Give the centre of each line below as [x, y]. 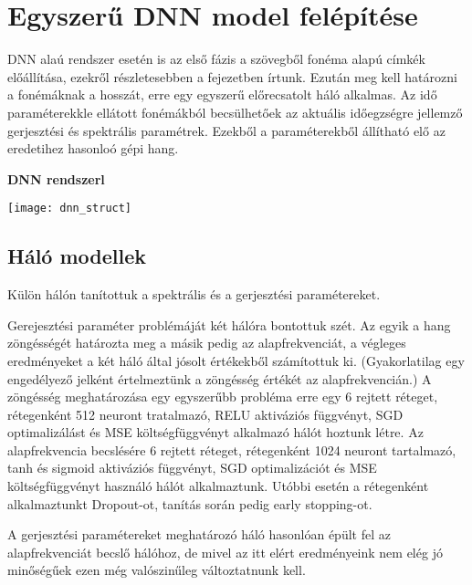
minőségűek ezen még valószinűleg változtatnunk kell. [157, 570]
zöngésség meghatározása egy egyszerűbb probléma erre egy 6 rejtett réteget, [223, 397]
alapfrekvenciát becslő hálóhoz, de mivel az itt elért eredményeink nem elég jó [225, 552]
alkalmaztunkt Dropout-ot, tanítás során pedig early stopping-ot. [190, 503]
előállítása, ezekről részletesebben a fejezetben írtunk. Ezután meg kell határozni [232, 76]
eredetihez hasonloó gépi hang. [93, 148]
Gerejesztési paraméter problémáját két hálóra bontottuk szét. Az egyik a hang [229, 324]
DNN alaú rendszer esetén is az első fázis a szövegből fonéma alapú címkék [216, 59]
